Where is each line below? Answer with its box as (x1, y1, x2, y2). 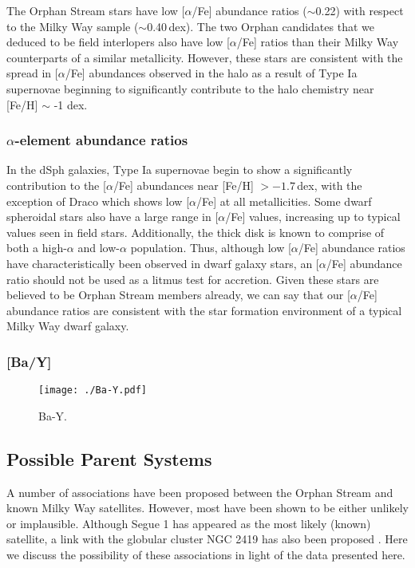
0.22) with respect (315, 2, 404, 18)
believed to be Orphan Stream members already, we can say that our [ (6, 286, 350, 303)
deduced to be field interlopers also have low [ (6, 34, 230, 50)
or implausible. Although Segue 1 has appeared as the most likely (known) (6, 515, 371, 531)
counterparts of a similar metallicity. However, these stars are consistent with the (6, 49, 403, 65)
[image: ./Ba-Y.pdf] (38, 385, 148, 396)
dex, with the (297, 176, 362, 193)
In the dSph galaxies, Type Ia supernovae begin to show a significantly (6, 161, 353, 178)
